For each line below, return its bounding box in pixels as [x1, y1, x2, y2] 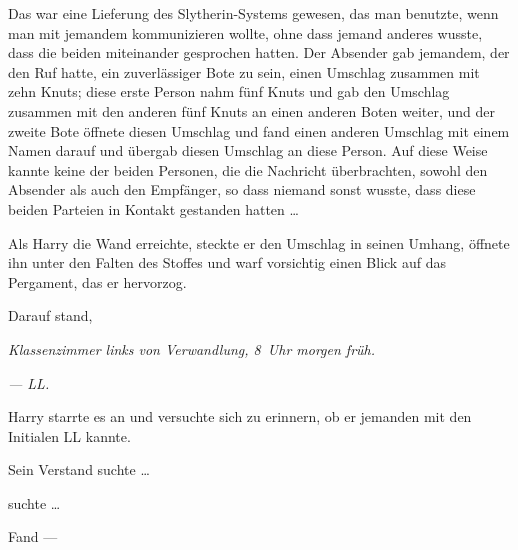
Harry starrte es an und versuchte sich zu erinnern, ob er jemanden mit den [8, 406, 472, 427]
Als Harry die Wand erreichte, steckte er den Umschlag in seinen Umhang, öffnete [8, 232, 510, 253]
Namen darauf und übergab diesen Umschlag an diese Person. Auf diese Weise [8, 140, 488, 161]
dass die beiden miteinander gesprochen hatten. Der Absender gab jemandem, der [8, 42, 510, 63]
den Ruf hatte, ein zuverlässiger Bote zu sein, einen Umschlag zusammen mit [8, 61, 480, 82]
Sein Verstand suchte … [8, 459, 150, 480]
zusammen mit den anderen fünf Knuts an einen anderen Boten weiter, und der [8, 100, 496, 121]
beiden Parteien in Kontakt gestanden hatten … [8, 198, 299, 219]
